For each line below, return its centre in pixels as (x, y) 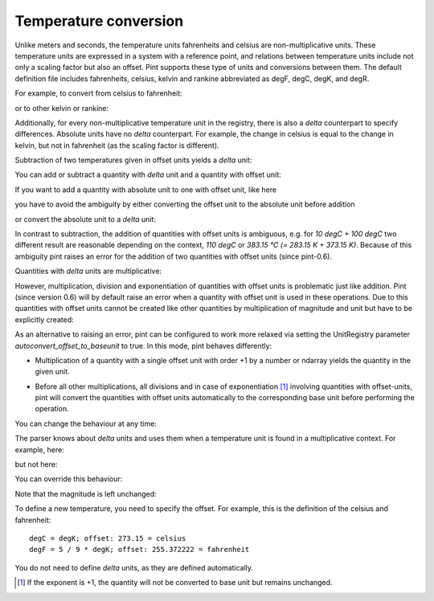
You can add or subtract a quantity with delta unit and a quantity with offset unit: (148, 175)
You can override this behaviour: (69, 479)
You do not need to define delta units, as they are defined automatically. (134, 567)
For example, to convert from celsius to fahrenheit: (98, 93)
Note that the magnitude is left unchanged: (86, 493)
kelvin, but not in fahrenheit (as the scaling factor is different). (117, 145)
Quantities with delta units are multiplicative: (88, 271)
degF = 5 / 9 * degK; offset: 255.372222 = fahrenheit (139, 550)
